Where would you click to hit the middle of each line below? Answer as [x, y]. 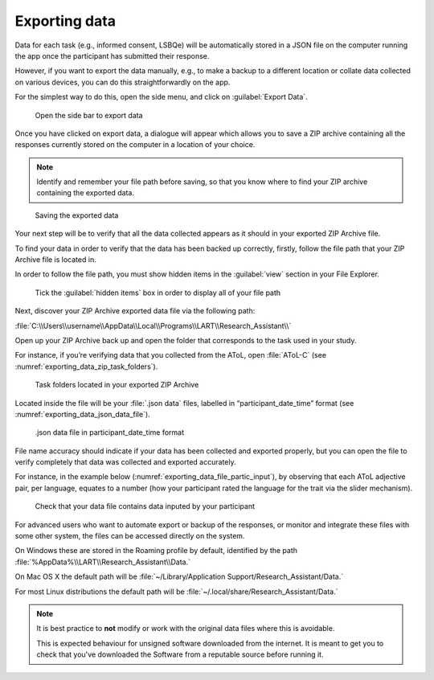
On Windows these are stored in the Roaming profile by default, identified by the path [156, 551]
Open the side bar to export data [89, 115]
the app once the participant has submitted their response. [112, 55]
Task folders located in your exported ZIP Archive [117, 385]
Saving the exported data [77, 215]
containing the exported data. [86, 193]
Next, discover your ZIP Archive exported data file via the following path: [135, 311]
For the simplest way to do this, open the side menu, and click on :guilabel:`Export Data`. [162, 97]
